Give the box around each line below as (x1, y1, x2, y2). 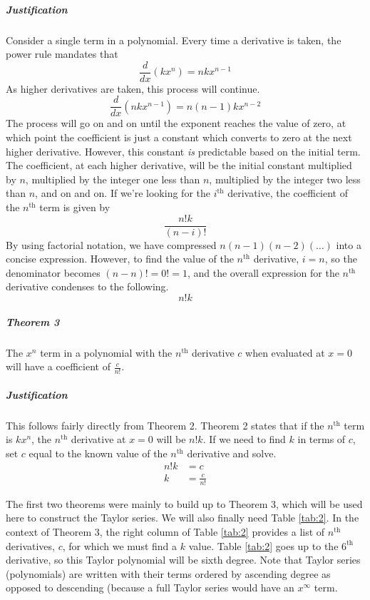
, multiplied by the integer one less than (25, 171, 200, 186)
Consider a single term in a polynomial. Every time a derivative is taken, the (6, 32, 341, 47)
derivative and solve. (187, 445, 277, 460)
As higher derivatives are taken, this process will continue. (6, 81, 260, 96)
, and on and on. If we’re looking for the (35, 185, 210, 200)
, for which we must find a (62, 538, 178, 553)
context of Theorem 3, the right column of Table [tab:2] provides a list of (6, 524, 325, 539)
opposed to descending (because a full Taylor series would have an (6, 580, 294, 595)
